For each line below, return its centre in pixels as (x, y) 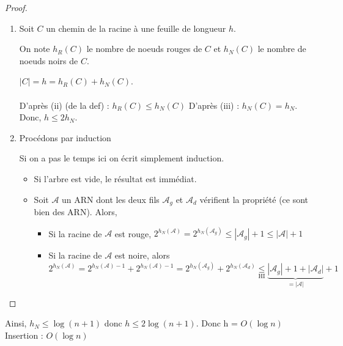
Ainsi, (16, 323)
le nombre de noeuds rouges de (144, 49)
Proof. (16, 7)
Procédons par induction (65, 137)
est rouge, (133, 233)
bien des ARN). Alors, (76, 211)
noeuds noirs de (49, 60)
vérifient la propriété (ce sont (254, 199)
